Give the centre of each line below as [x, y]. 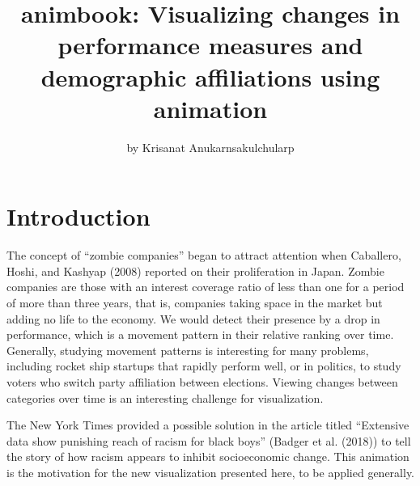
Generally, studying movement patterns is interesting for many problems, [188, 350]
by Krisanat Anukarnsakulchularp [210, 147]
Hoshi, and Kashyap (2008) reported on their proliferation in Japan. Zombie [195, 270]
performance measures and [210, 45]
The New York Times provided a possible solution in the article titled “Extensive [208, 425]
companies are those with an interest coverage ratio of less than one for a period [206, 287]
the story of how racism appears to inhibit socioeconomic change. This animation [208, 456]
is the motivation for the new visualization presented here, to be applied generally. [211, 472]
